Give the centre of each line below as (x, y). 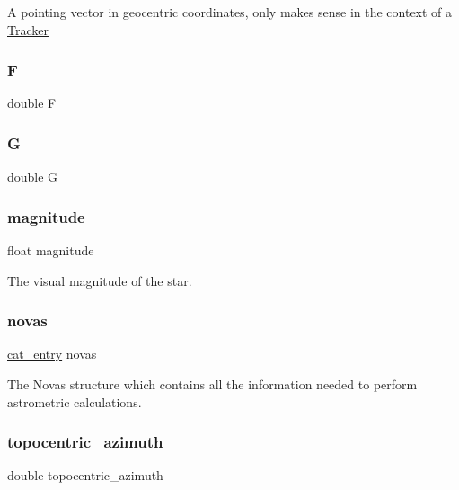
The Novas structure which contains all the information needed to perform (212, 384)
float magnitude (51, 250)
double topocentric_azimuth (85, 475)
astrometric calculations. (75, 401)
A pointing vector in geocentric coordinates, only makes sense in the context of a (230, 12)
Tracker (28, 29)
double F (32, 103)
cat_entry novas (52, 354)
